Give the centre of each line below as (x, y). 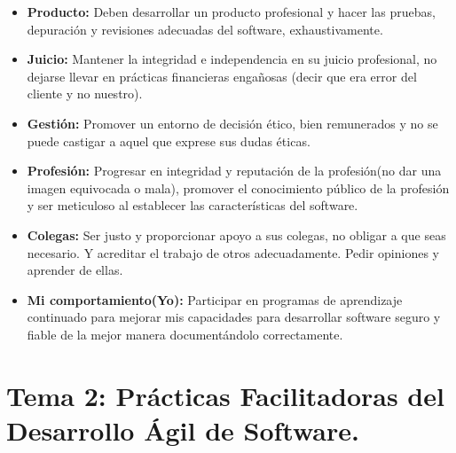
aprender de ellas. (75, 270)
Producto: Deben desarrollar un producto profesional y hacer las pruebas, (231, 12)
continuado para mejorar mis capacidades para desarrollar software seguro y (234, 317)
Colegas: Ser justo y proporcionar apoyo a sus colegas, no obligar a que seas (236, 234)
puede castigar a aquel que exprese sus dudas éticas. (169, 141)
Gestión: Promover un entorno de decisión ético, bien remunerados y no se (232, 123)
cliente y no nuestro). (85, 94)
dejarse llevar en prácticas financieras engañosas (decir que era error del (222, 76)
